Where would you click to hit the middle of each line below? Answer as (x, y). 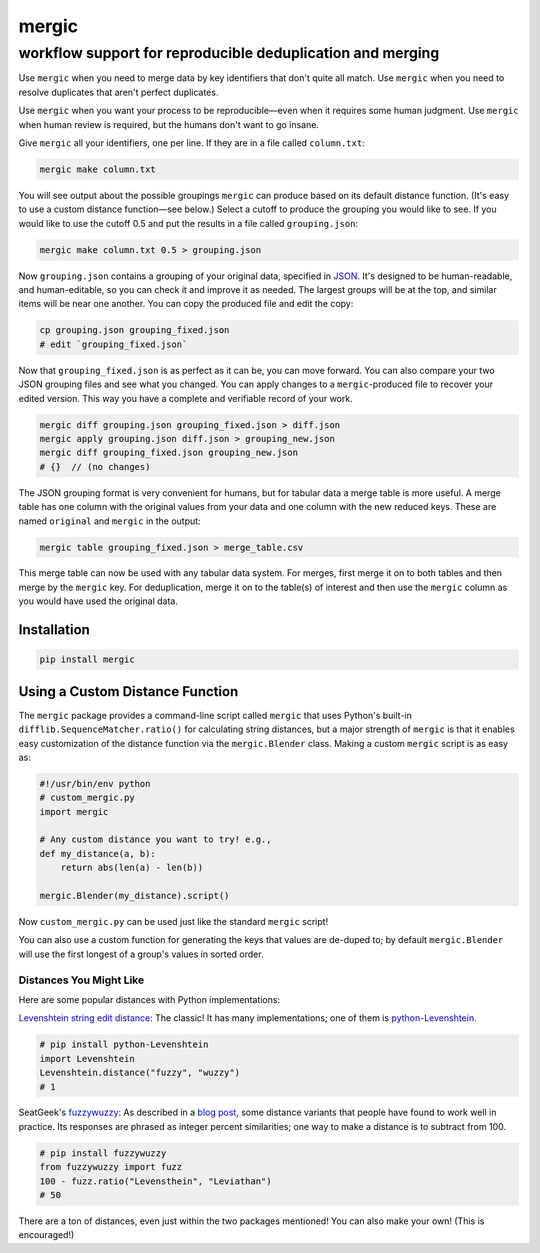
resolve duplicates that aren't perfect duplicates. (118, 92)
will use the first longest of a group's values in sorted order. (141, 954)
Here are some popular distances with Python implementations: (149, 999)
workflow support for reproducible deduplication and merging (229, 53)
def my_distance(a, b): (98, 853)
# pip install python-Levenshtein (124, 1044)
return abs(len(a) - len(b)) (132, 868)
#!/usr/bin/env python (95, 783)
